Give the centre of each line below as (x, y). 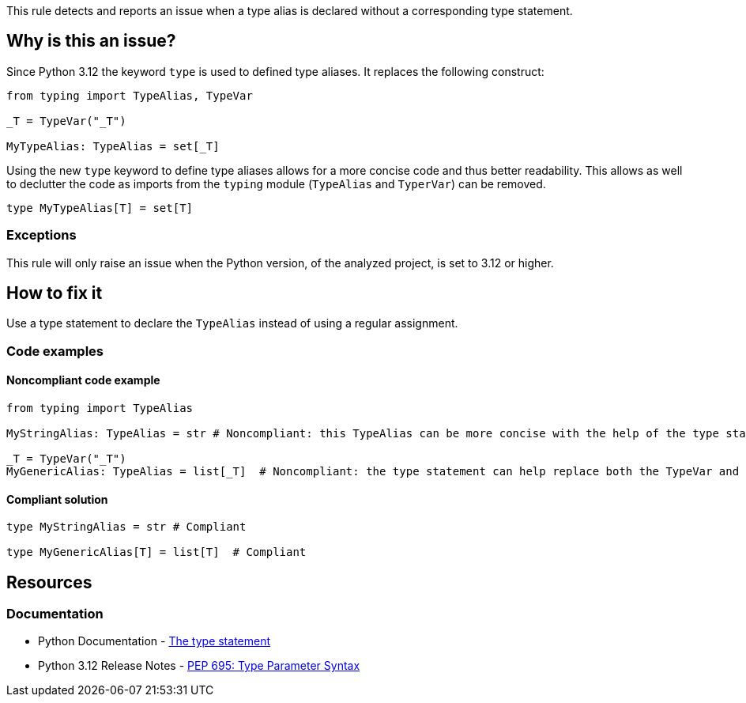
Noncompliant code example (83, 380)
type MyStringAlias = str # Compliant (126, 527)
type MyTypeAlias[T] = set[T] (100, 208)
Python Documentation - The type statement (154, 641)
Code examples (55, 351)
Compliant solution (57, 499)
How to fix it (55, 293)
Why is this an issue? (91, 41)
